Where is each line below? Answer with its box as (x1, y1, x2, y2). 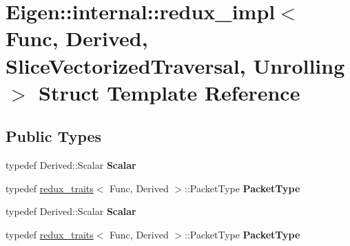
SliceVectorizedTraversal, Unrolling (6, 51, 345, 79)
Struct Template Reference (39, 78, 300, 106)
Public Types (6, 125, 102, 147)
